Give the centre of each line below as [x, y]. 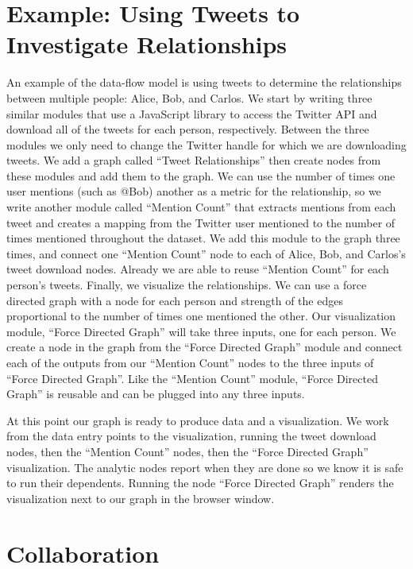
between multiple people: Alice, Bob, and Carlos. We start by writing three [189, 97]
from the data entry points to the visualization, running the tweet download [191, 436]
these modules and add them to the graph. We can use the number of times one [201, 175]
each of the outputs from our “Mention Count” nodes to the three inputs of [190, 362]
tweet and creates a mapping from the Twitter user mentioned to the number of [201, 222]
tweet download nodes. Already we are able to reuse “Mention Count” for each [198, 269]
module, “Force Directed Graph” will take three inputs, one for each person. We [201, 331]
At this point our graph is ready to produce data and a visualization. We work [198, 420]
